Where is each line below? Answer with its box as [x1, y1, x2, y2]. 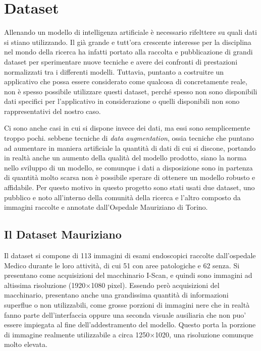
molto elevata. [4, 339, 47, 349]
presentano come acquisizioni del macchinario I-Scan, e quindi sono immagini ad [4, 270, 252, 280]
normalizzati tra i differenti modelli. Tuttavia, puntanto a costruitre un [4, 66, 224, 77]
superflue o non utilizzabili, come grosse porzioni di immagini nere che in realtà [4, 299, 250, 310]
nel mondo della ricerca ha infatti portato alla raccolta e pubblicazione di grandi [4, 46, 253, 57]
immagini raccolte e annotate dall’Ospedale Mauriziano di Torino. [4, 202, 208, 212]
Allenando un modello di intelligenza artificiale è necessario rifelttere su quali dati [4, 27, 257, 37]
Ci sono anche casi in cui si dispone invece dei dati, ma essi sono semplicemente [4, 123, 250, 133]
